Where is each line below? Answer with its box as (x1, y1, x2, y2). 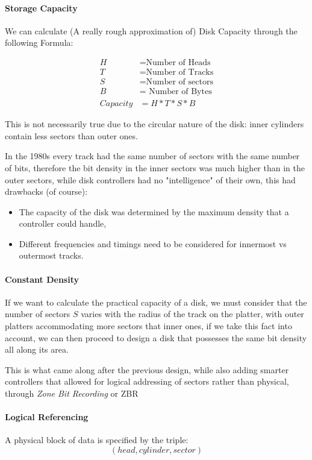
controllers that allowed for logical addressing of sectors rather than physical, (5, 375, 289, 388)
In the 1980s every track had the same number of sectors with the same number (5, 150, 300, 162)
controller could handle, (19, 217, 107, 230)
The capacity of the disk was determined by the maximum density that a (19, 205, 289, 218)
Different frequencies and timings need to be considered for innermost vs (19, 237, 287, 250)
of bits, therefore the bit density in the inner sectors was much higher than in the (5, 161, 305, 174)
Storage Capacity (5, 1, 78, 14)
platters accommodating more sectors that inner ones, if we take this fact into (5, 320, 292, 332)
